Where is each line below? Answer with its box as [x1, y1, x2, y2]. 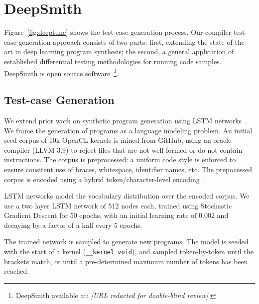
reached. [4, 266, 29, 276]
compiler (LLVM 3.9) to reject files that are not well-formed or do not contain [4, 144, 243, 155]
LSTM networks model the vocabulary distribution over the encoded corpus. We [4, 191, 250, 201]
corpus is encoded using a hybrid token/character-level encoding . [4, 174, 205, 184]
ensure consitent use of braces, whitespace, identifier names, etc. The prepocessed [4, 164, 253, 174]
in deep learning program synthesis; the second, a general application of [15, 46, 234, 57]
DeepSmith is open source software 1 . [4, 66, 119, 78]
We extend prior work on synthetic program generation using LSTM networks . [4, 115, 248, 125]
